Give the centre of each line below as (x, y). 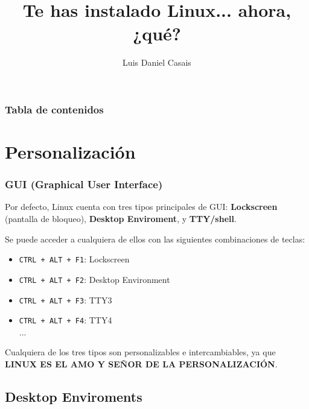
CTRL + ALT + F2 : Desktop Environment (94, 279)
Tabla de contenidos (54, 109)
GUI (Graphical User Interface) (84, 184)
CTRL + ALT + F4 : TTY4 (65, 320)
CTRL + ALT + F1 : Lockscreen (74, 259)
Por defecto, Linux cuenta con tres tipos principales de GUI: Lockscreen (141, 207)
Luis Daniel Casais (157, 62)
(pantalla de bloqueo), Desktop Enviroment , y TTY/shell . (121, 219)
